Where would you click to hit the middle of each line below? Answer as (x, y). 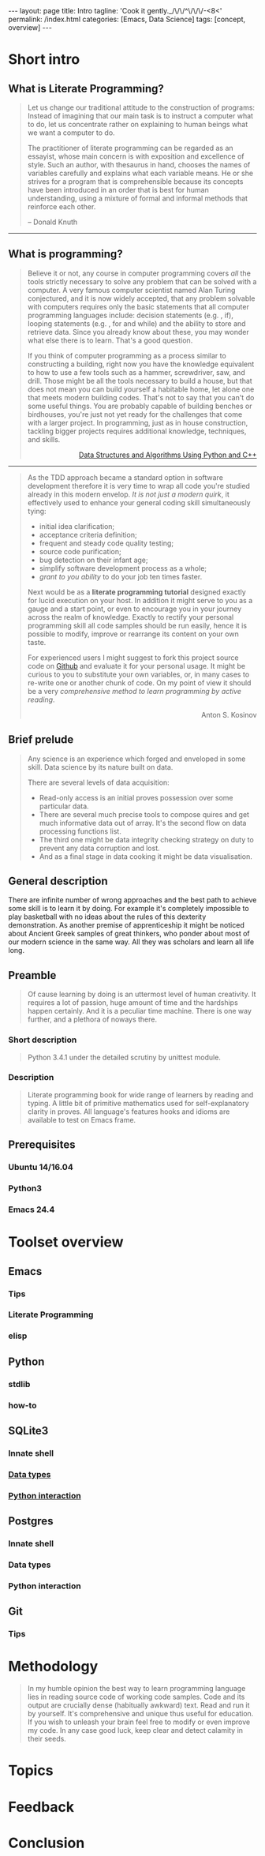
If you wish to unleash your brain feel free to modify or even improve (139, 1722)
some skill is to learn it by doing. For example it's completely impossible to (129, 909)
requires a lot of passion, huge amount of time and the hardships (132, 1003)
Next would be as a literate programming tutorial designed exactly (136, 592)
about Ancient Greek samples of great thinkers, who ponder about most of (129, 934)
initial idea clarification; (77, 526)
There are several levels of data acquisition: (98, 782)
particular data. (64, 806)
